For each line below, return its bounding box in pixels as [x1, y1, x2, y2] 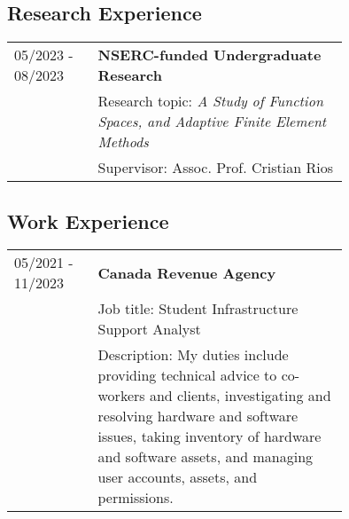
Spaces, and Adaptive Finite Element [97, 111, 327, 132]
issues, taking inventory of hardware [97, 426, 322, 447]
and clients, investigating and [149, 385, 331, 406]
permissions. [97, 487, 174, 508]
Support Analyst [97, 318, 201, 340]
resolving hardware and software [97, 405, 299, 427]
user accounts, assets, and [97, 467, 258, 488]
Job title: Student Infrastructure [97, 298, 299, 319]
